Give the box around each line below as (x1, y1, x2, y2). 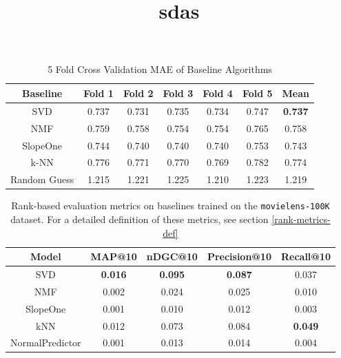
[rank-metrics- (271, 211, 331, 226)
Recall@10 (280, 249, 331, 264)
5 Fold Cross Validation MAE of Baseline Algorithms (48, 62, 272, 76)
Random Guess (10, 172, 74, 187)
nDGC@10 (146, 249, 198, 264)
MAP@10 (90, 249, 137, 264)
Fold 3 (163, 85, 194, 100)
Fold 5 (242, 85, 273, 100)
